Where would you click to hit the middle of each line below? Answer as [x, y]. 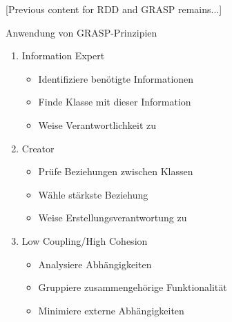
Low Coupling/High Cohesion [85, 240]
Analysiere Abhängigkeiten [95, 264]
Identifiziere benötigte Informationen [116, 78]
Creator [38, 148]
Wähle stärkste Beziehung [93, 194]
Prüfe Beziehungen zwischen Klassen [116, 171]
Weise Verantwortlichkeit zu [97, 124]
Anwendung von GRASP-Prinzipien [81, 32]
